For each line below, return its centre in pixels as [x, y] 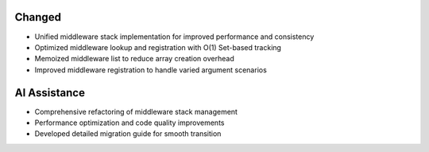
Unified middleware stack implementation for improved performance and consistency [174, 37]
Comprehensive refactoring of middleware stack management [136, 111]
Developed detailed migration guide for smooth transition [128, 134]
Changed [38, 17]
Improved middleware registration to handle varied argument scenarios [151, 70]
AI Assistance [50, 93]
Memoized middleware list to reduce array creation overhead [134, 59]
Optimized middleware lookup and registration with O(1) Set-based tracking [158, 47]
